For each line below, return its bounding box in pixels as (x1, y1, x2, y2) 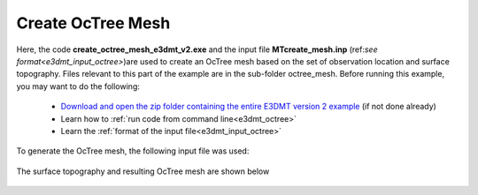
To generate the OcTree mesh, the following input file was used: (16, 146, 250, 156)
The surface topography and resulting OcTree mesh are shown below (16, 166, 270, 176)
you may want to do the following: (16, 80, 141, 92)
